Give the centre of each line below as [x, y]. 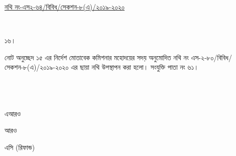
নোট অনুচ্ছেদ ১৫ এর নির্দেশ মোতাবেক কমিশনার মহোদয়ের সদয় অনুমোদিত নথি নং [97, 57]
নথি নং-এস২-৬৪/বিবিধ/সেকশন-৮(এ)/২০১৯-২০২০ [65, 7]
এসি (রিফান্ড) [20, 147]
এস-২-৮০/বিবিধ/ [211, 57]
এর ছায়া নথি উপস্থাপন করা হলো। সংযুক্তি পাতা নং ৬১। [135, 67]
